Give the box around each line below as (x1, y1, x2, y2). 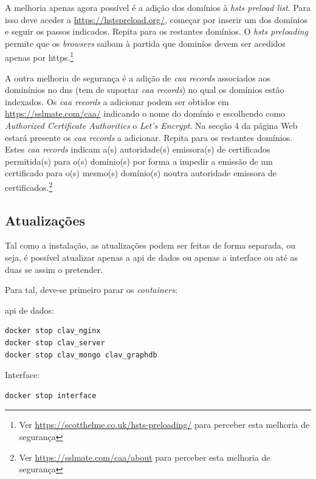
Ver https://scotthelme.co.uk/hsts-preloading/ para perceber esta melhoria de (19, 418, 310, 431)
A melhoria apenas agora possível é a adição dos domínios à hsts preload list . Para (5, 1, 311, 13)
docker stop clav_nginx (5, 326, 101, 336)
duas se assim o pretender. (5, 263, 103, 275)
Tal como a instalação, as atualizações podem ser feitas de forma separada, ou (5, 239, 296, 252)
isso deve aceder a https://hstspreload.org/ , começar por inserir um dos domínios (5, 13, 307, 26)
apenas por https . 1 (5, 49, 74, 64)
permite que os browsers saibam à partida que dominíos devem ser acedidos (5, 36, 286, 49)
